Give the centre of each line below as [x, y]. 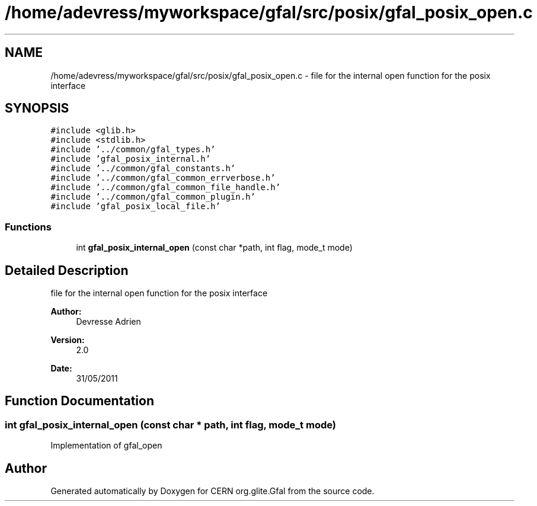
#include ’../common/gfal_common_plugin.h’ [153, 197]
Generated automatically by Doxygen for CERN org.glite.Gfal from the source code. [212, 491]
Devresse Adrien [108, 322]
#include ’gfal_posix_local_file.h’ [135, 206]
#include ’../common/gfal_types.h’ [133, 150]
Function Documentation [79, 401]
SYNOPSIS [37, 108]
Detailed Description [67, 270]
